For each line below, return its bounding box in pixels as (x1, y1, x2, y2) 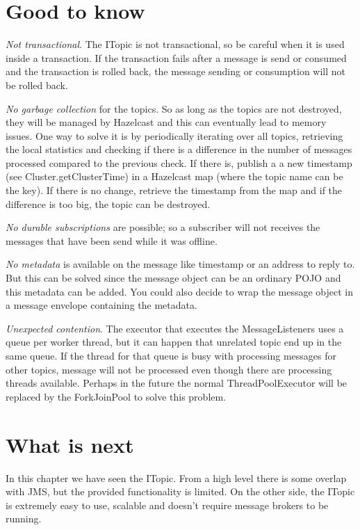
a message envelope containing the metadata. (6, 298, 197, 312)
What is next (6, 430, 134, 458)
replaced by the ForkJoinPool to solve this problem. (6, 389, 227, 403)
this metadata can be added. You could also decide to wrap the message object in (6, 284, 354, 298)
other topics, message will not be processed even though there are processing (6, 362, 332, 376)
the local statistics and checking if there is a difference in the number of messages (6, 142, 352, 156)
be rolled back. (6, 77, 68, 92)
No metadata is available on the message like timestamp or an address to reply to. (6, 257, 355, 271)
